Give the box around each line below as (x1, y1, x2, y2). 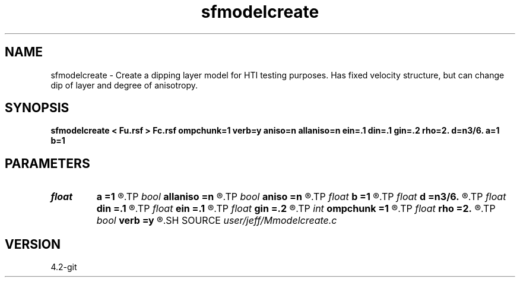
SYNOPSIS (5, 100, 69, 116)
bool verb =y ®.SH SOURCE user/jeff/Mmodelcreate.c (96, 214, 337, 227)
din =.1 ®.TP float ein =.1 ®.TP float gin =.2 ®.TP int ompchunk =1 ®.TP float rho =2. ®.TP (96, 202, 496, 215)
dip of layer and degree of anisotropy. (50, 80, 198, 90)
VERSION (5, 236, 61, 252)
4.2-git (50, 262, 77, 273)
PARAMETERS (5, 156, 90, 171)
